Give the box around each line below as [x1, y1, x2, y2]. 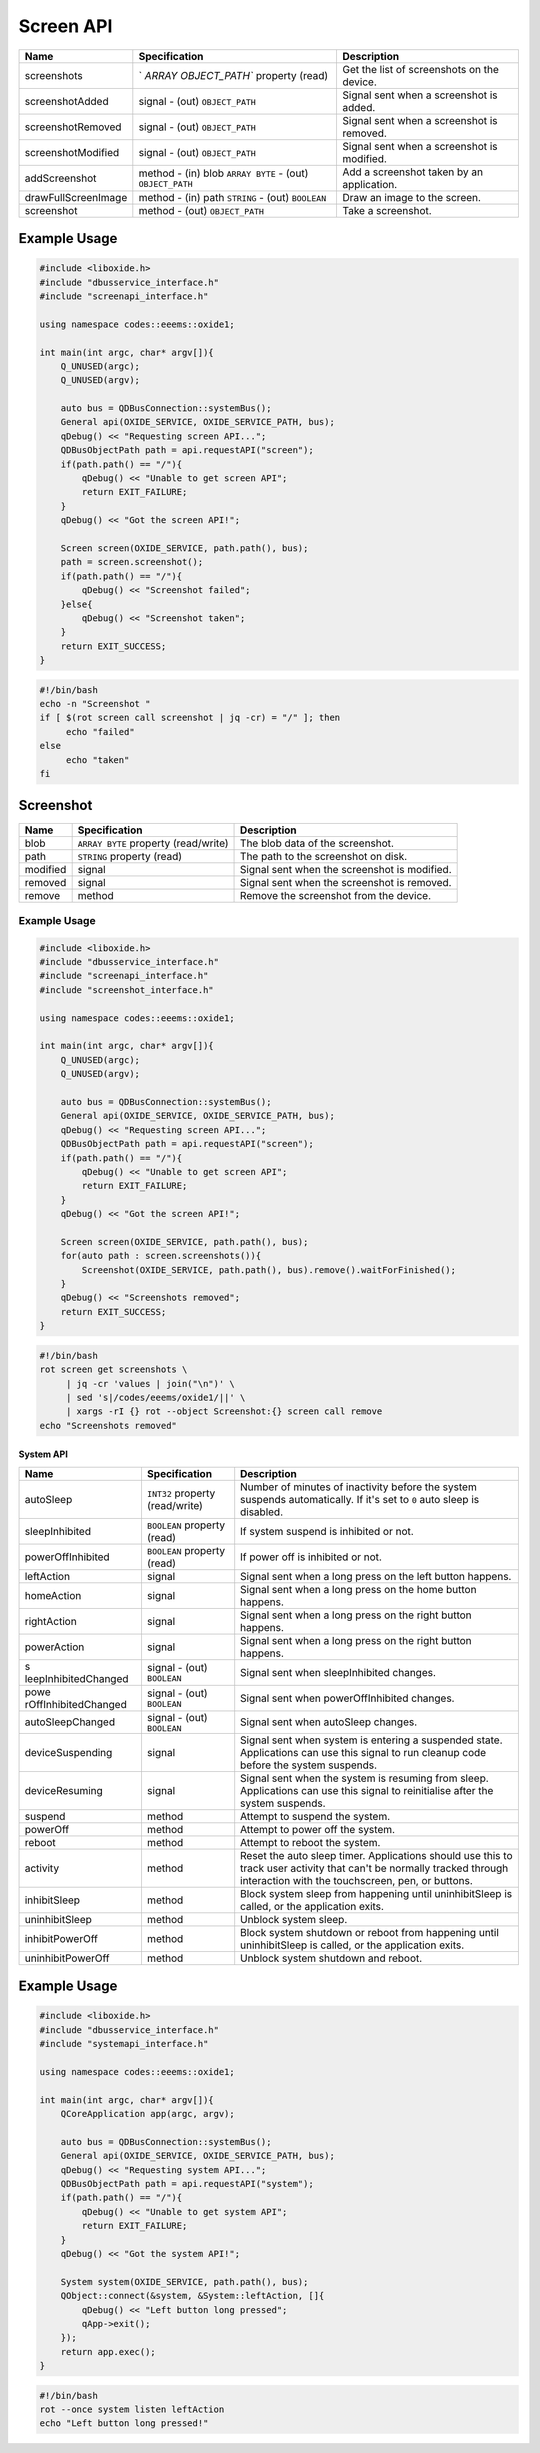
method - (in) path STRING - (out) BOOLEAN [138, 190, 327, 204]
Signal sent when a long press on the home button [240, 1582, 477, 1596]
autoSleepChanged [24, 1715, 115, 1729]
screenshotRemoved [24, 120, 122, 134]
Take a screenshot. [341, 203, 432, 217]
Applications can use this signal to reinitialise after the [240, 1783, 494, 1797]
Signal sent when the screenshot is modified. [240, 862, 452, 876]
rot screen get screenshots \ [39, 1364, 188, 1375]
